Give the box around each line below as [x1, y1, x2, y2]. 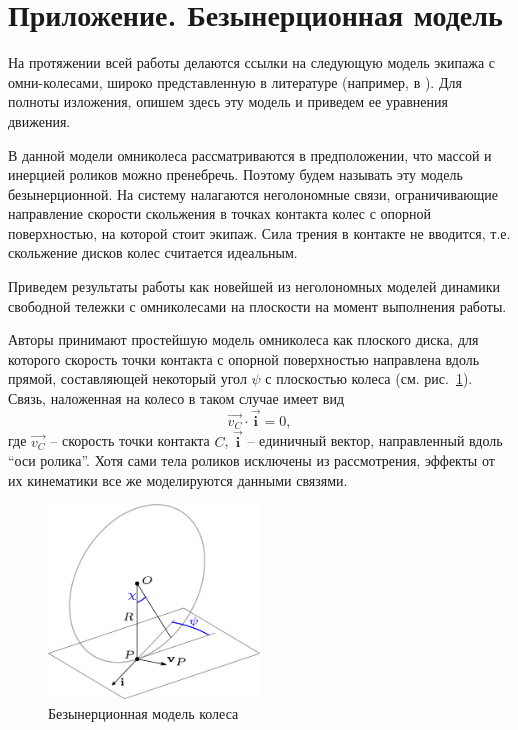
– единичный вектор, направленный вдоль [247, 430, 503, 451]
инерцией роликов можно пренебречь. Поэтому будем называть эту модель [8, 164, 463, 185]
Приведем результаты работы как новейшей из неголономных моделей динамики [8, 276, 501, 297]
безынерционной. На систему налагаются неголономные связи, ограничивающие [8, 183, 499, 204]
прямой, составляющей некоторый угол [8, 368, 247, 389]
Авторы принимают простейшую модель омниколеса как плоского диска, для [8, 329, 479, 350]
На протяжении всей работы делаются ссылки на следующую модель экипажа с [8, 52, 495, 73]
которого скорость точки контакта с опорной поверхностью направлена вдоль [8, 348, 480, 369]
